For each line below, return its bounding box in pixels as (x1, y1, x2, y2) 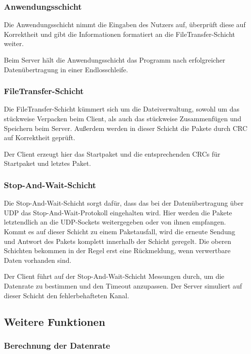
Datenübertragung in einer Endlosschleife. (4, 64, 128, 74)
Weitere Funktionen (4, 314, 106, 329)
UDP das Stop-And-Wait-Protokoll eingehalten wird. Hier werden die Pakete (4, 207, 232, 217)
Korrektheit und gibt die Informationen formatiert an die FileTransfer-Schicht (4, 29, 235, 39)
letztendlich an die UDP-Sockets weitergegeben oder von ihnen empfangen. (4, 217, 226, 227)
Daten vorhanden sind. (4, 255, 72, 265)
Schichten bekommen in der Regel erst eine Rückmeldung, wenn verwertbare (4, 245, 231, 256)
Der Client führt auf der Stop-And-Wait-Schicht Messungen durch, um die (4, 271, 224, 281)
